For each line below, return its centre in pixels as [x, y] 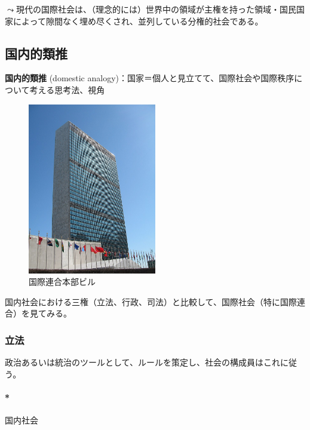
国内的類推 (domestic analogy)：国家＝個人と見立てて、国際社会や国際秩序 [150, 78]
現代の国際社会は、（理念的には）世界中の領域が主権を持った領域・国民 [156, 9]
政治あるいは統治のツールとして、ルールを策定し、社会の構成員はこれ [142, 362]
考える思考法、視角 [67, 89]
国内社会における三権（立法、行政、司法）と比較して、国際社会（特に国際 [151, 301]
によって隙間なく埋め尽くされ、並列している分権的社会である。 [138, 21]
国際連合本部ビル [62, 282]
